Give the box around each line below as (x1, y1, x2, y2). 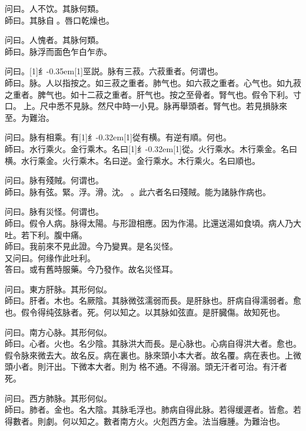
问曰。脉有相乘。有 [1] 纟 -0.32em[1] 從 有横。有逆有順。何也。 (5, 131, 232, 143)
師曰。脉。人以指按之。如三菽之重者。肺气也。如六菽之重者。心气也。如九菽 (5, 76, 301, 88)
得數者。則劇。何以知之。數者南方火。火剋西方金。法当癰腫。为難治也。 (5, 414, 285, 427)
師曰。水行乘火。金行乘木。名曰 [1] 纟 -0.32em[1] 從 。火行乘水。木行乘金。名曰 (5, 142, 298, 154)
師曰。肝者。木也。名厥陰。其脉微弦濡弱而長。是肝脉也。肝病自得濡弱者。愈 (5, 294, 301, 307)
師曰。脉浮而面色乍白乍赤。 (5, 45, 112, 57)
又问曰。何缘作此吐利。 (5, 251, 95, 264)
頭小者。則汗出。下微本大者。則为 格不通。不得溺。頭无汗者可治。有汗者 (5, 360, 287, 373)
